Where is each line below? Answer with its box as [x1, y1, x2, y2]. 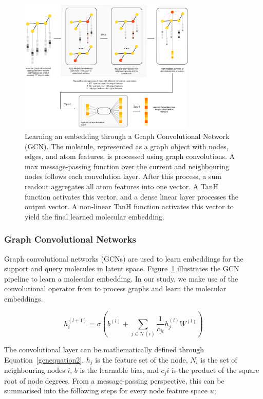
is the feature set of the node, [95, 354, 188, 365]
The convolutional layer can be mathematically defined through [4, 344, 204, 355]
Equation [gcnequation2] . [4, 354, 84, 365]
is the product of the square [172, 365, 259, 375]
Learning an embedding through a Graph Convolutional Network [25, 131, 230, 142]
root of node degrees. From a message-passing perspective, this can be [4, 375, 224, 386]
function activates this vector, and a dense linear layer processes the [25, 191, 238, 202]
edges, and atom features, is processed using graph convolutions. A [25, 151, 235, 162]
